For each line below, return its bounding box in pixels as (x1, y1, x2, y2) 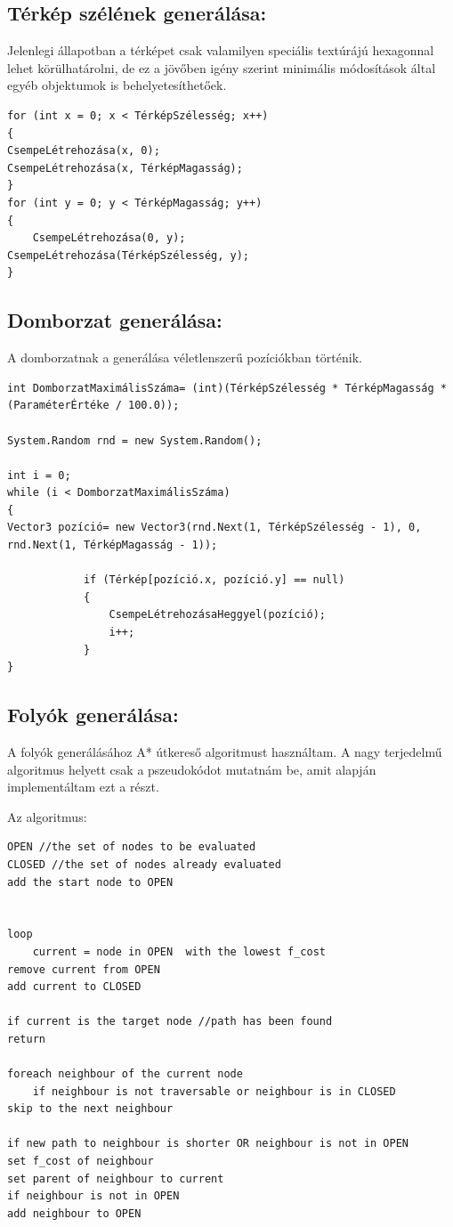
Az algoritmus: (7, 807, 87, 825)
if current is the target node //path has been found (7, 1015, 333, 1028)
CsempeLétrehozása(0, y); (32, 232, 186, 245)
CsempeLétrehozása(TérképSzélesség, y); (7, 248, 250, 262)
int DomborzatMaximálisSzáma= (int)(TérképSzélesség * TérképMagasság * (7, 381, 447, 394)
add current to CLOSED (7, 980, 142, 994)
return (7, 1032, 45, 1045)
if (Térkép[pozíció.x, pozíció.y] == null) (83, 573, 345, 587)
